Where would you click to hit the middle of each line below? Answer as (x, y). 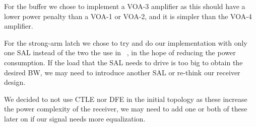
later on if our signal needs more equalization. (75, 118)
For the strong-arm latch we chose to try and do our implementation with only (126, 42)
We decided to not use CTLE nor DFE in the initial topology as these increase (126, 99)
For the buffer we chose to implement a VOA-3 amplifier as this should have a (125, 6)
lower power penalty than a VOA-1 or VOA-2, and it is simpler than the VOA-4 (128, 16)
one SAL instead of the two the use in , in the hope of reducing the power (120, 52)
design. (15, 82)
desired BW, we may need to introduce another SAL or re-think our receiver (122, 72)
